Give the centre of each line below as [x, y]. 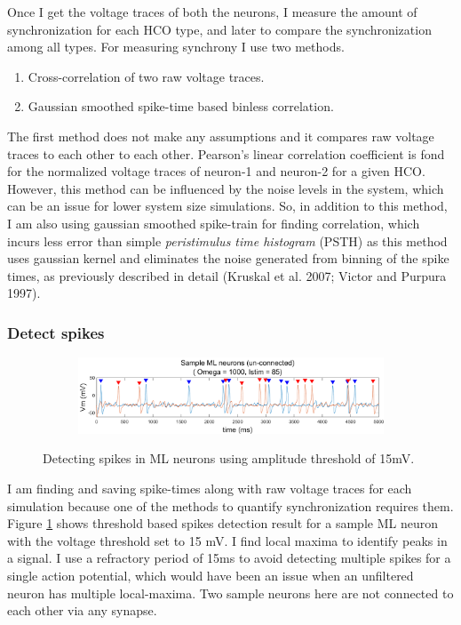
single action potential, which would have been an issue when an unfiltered [211, 575]
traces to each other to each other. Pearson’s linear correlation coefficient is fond [226, 153]
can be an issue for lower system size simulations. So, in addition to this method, [227, 206]
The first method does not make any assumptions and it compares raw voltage [221, 136]
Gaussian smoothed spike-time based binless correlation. [181, 106]
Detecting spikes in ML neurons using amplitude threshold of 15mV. [229, 458]
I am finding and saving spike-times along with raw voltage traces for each [210, 488]
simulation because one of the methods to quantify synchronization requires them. [230, 505]
